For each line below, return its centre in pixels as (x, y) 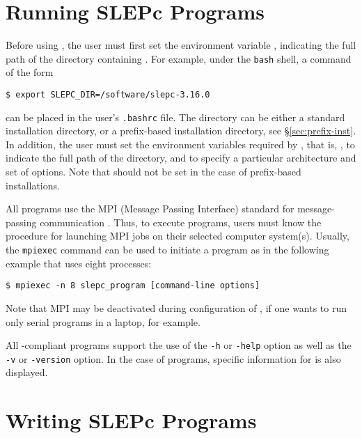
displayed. (27, 372)
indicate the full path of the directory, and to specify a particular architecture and (181, 158)
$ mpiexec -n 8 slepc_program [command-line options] (133, 286)
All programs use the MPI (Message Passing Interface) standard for (150, 209)
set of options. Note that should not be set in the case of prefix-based (154, 172)
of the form (30, 72)
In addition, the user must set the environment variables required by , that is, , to (180, 144)
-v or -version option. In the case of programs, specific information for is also (173, 358)
